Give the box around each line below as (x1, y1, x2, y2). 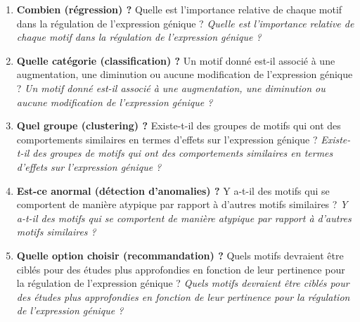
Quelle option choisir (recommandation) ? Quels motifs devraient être (16, 247, 344, 262)
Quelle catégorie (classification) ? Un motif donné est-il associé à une (16, 53, 335, 67)
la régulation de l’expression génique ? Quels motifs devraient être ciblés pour (16, 276, 349, 290)
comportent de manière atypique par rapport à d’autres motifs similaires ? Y (16, 197, 348, 212)
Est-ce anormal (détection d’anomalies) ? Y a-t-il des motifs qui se (16, 183, 330, 198)
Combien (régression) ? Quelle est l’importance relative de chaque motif (16, 2, 342, 16)
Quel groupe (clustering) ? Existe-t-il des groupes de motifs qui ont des (16, 118, 341, 133)
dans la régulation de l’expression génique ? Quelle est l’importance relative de (16, 15, 354, 30)
